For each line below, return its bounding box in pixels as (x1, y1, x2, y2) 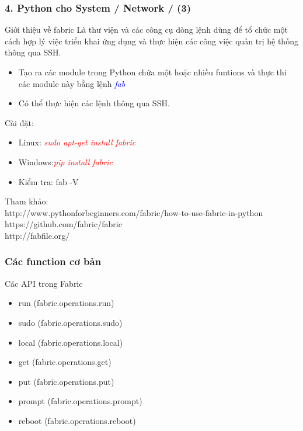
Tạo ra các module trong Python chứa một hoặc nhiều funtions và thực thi (18, 66, 287, 78)
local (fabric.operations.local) (18, 336, 123, 348)
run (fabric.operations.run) (18, 297, 114, 309)
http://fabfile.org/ (5, 229, 70, 241)
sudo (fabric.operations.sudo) (18, 316, 123, 328)
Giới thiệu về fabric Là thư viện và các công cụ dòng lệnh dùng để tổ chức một (5, 23, 288, 36)
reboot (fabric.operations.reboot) (18, 414, 136, 426)
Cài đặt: (5, 116, 34, 128)
